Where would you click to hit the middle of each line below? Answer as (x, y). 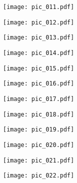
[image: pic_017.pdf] (39, 99)
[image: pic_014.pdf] (39, 53)
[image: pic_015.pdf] (39, 68)
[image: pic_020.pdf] (39, 145)
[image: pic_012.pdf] (39, 22)
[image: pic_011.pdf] (39, 7)
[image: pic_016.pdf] (39, 84)
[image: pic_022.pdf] (39, 176)
